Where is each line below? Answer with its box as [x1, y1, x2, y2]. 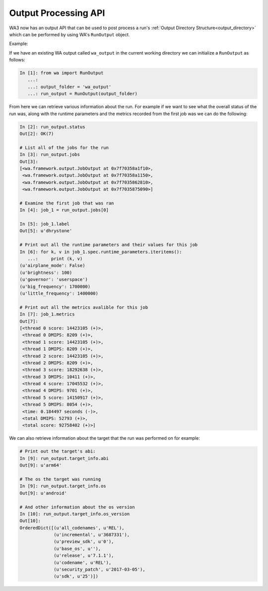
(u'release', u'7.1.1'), [54, 553, 114, 558]
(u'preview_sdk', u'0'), [54, 539, 114, 544]
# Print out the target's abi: [19, 449, 96, 454]
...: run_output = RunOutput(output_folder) [27, 91, 137, 97]
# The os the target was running [19, 476, 101, 482]
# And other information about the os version [19, 504, 135, 510]
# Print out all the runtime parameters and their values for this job [19, 242, 198, 248]
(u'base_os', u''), [54, 546, 101, 551]
